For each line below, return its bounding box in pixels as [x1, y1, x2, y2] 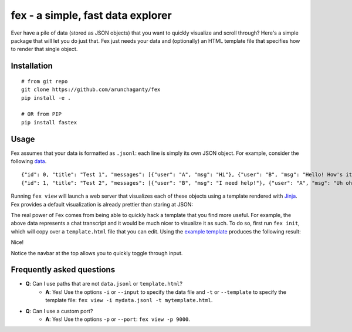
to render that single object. [11, 46, 78, 53]
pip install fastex [21, 119, 77, 126]
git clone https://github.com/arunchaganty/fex [21, 86, 161, 93]
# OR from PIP [21, 111, 62, 117]
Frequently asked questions [11, 265, 116, 275]
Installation [11, 61, 53, 71]
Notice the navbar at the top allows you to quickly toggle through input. [11, 249, 183, 256]
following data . [11, 157, 47, 164]
